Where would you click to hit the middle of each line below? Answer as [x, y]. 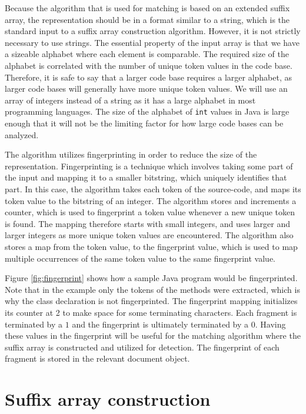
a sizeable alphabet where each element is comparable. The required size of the [147, 54]
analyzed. [22, 134]
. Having [270, 324]
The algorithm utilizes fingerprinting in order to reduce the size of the [131, 154]
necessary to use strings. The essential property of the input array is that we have [152, 42]
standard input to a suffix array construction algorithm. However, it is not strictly [153, 31]
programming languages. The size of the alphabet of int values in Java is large [147, 111]
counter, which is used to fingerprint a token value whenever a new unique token [150, 212]
